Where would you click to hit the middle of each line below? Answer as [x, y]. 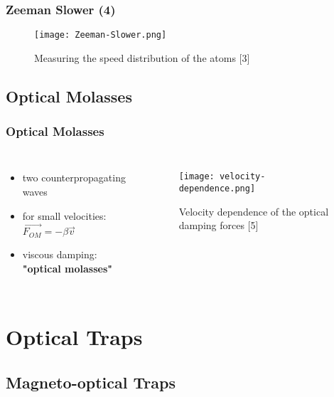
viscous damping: [60, 254]
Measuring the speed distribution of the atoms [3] [142, 57]
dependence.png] [217, 189]
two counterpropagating [74, 178]
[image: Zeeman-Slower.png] [101, 35]
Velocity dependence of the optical [254, 211]
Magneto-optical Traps [91, 382]
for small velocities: [64, 215]
